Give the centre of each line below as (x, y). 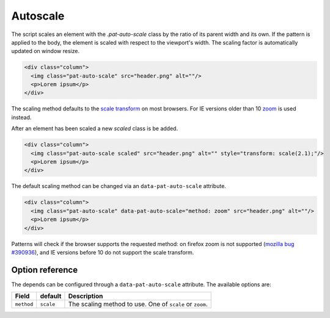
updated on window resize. (45, 51)
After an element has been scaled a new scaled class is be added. (95, 129)
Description (86, 296)
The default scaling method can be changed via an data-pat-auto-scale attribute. (119, 186)
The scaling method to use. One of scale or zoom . (138, 304)
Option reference (45, 269)
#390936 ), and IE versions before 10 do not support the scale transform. (103, 252)
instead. (21, 117)
